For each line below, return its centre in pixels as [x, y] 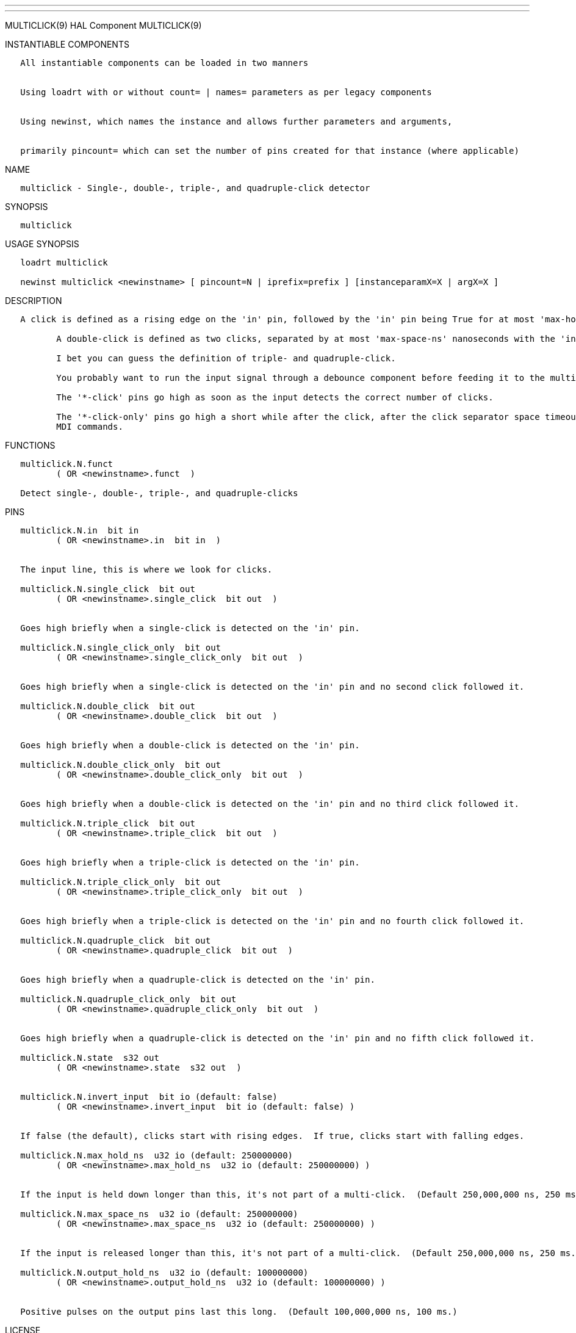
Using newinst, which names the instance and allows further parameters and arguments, [236, 121]
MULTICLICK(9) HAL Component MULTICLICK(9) [103, 25]
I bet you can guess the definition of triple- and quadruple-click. [226, 358]
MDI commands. [90, 427]
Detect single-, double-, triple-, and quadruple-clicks [159, 493]
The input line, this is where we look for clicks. [146, 569]
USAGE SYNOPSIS [42, 244]
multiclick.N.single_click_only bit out [121, 648]
